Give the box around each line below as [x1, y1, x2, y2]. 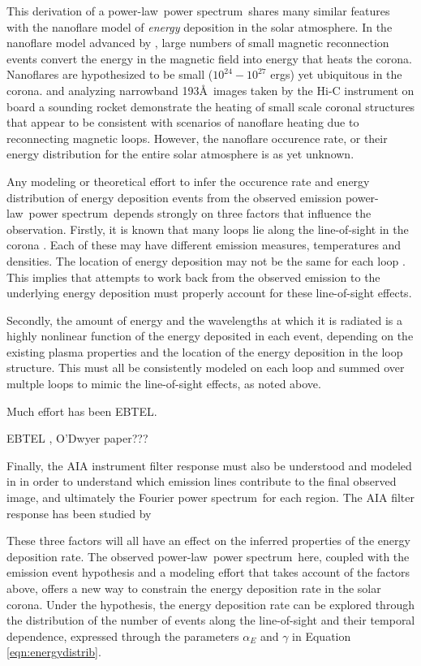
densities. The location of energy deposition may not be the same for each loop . [6, 252, 406, 269]
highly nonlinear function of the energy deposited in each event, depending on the [6, 327, 414, 344]
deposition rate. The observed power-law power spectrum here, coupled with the [6, 547, 410, 564]
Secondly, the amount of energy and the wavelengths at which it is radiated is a [6, 311, 402, 328]
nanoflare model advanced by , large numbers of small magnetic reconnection [6, 34, 389, 51]
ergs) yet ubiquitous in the [270, 66, 402, 83]
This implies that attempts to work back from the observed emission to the [6, 268, 380, 285]
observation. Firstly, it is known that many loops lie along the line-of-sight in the [6, 220, 409, 237]
